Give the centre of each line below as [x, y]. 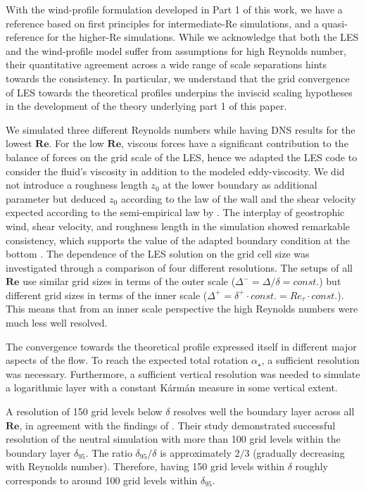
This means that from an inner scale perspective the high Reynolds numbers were [182, 309]
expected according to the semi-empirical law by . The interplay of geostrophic [175, 212]
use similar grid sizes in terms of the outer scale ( [129, 281]
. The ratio [109, 452]
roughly [311, 466]
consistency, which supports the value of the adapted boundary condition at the [178, 240]
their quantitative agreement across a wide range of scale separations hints [166, 64]
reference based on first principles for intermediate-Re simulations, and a [162, 23]
